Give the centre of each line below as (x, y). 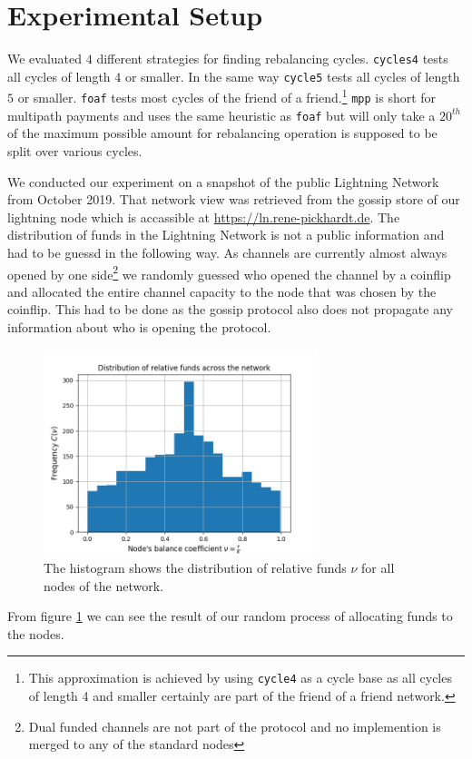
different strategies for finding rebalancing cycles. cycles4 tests (272, 59)
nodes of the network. (103, 585)
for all (378, 567)
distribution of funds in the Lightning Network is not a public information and (226, 235)
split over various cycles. (75, 151)
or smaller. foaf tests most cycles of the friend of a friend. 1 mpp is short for (227, 96)
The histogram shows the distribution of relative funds (195, 567)
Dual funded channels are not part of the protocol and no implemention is (235, 726)
